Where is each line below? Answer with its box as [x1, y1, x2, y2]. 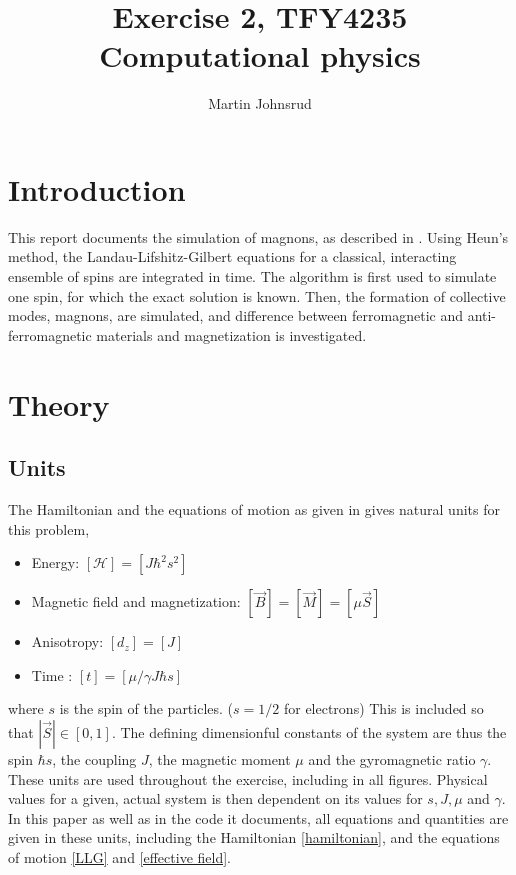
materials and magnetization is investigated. [96, 324, 367, 345]
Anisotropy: [31, 631, 104, 652]
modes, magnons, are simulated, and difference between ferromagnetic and [8, 305, 463, 326]
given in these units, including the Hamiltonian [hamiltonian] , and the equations [8, 827, 500, 848]
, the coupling [52, 748, 137, 769]
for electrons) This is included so [283, 698, 484, 719]
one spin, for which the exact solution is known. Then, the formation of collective [8, 285, 506, 306]
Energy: [31, 552, 80, 573]
